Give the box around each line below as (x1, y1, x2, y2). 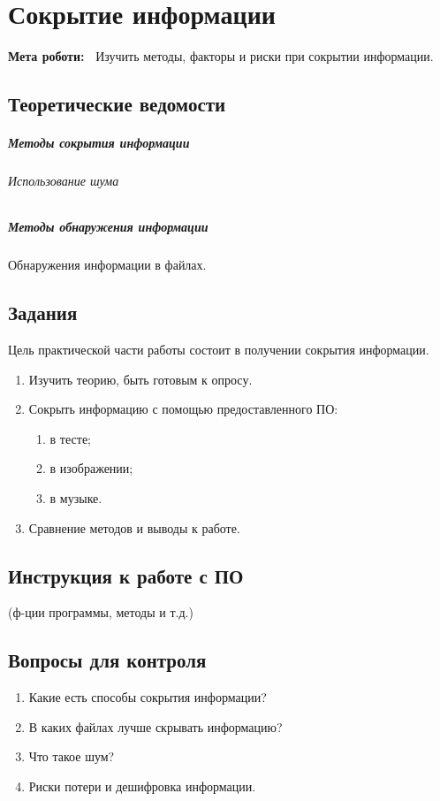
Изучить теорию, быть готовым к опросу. (28, 370, 253, 388)
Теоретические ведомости (8, 90, 226, 118)
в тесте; (49, 429, 91, 447)
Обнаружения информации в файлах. (8, 256, 207, 274)
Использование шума (8, 172, 119, 190)
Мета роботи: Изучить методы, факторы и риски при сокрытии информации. (8, 47, 434, 65)
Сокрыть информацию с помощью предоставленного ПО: (28, 400, 338, 418)
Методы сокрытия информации (8, 133, 190, 152)
